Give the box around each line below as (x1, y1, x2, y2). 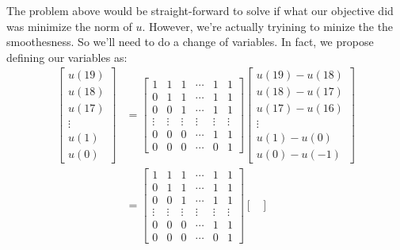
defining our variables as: (6, 48, 128, 65)
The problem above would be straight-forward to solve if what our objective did (6, 2, 394, 18)
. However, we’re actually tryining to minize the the (142, 17, 394, 34)
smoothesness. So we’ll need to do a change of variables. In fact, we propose (6, 33, 374, 50)
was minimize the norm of (6, 17, 132, 34)
